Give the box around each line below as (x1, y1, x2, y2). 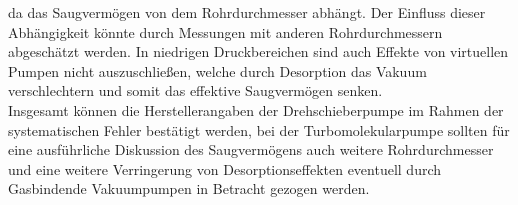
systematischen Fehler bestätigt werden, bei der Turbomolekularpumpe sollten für (8, 119, 510, 140)
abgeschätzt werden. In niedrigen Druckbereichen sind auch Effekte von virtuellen (8, 41, 509, 62)
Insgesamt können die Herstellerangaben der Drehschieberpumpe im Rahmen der (8, 99, 504, 120)
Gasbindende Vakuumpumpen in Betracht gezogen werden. (8, 178, 370, 199)
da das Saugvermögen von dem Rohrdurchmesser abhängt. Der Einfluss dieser (8, 2, 486, 22)
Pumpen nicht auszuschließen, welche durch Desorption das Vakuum (8, 60, 427, 81)
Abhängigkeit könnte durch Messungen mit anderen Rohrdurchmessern (8, 21, 443, 42)
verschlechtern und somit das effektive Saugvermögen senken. (8, 80, 383, 101)
